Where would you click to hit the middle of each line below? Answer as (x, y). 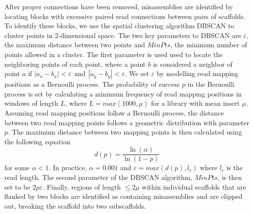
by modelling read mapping (198, 73)
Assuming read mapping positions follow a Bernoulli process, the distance (114, 112)
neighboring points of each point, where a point (75, 64)
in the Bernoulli (211, 84)
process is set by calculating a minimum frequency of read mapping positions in (123, 93)
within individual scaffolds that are (194, 186)
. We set (137, 73)
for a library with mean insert (195, 103)
